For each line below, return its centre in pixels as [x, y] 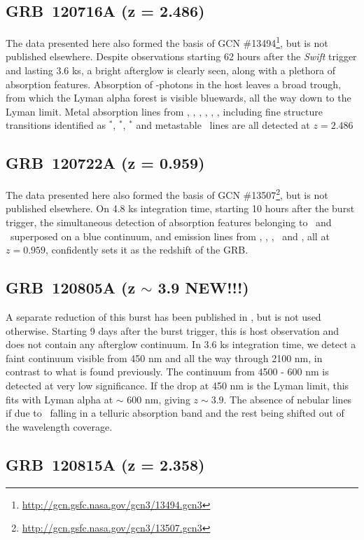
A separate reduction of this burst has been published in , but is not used [163, 317]
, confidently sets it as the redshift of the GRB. [147, 250]
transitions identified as [56, 125]
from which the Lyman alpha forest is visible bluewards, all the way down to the [178, 98]
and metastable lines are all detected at [223, 125]
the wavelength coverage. [59, 426]
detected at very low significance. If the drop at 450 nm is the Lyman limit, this [177, 386]
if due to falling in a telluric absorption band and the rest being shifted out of [175, 413]
